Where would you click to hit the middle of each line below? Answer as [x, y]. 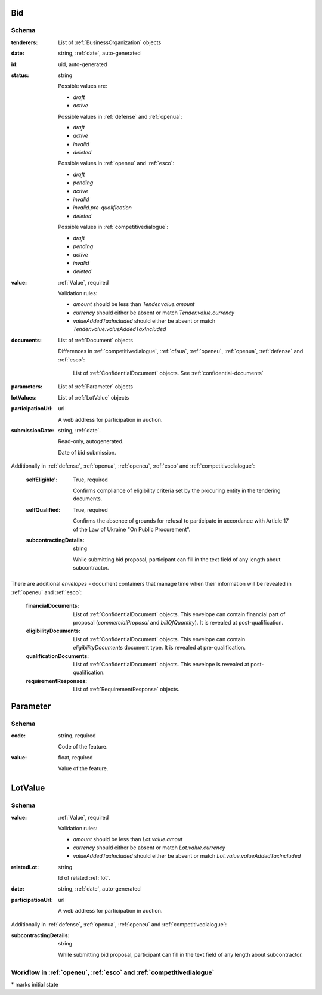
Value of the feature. [83, 768]
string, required [77, 736]
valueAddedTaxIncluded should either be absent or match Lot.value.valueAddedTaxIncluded [187, 856]
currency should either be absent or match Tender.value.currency [154, 313]
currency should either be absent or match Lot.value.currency [149, 848]
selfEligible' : [42, 480]
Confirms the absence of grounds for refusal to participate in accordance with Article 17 [181, 521]
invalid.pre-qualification [103, 208]
